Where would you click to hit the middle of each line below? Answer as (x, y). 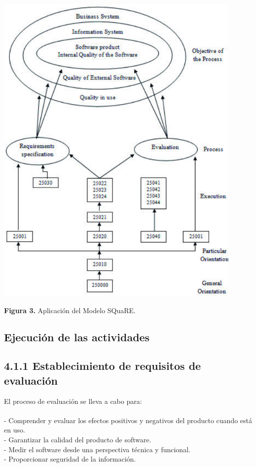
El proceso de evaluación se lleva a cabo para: (73, 401)
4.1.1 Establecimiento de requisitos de (103, 366)
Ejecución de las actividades (77, 337)
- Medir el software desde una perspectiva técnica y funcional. (97, 449)
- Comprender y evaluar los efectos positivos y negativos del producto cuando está (128, 420)
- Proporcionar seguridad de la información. (70, 459)
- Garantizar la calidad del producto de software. (78, 439)
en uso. (15, 430)
